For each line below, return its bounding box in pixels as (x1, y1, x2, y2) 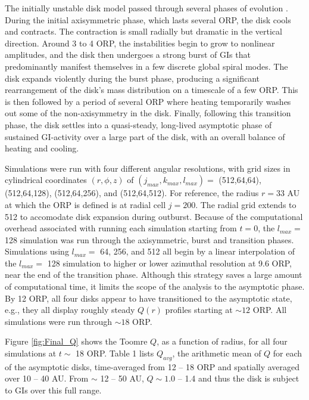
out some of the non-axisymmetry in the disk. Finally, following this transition (5, 107, 291, 119)
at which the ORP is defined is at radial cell (5, 198, 166, 210)
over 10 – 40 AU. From (5, 372, 89, 385)
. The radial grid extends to (195, 198, 296, 210)
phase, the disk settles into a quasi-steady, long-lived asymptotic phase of (5, 118, 272, 131)
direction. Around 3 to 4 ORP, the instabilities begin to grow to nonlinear (5, 36, 275, 49)
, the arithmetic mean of (172, 347, 261, 359)
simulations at (5, 347, 57, 359)
